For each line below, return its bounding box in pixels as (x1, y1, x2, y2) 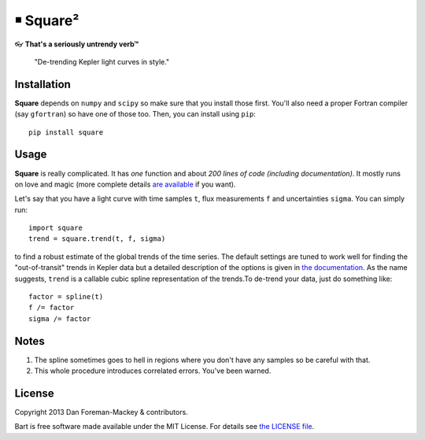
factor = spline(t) (28, 292, 104, 301)
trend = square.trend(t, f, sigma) (28, 235, 166, 243)
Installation (14, 77, 71, 91)
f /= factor (28, 303, 75, 312)
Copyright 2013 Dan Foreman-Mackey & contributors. (14, 408, 188, 417)
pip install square (28, 128, 104, 137)
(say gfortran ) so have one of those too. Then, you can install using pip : (14, 109, 256, 119)
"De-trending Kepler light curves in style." (34, 57, 170, 66)
